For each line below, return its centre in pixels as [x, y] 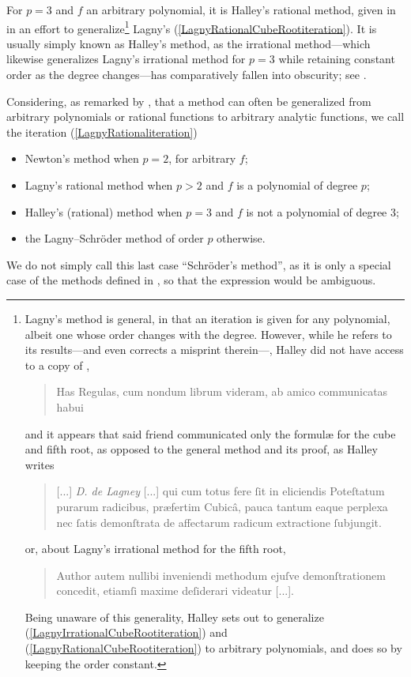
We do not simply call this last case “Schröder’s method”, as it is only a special [199, 264]
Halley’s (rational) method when [104, 211]
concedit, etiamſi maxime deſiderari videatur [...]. [175, 590]
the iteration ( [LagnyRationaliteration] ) [102, 132]
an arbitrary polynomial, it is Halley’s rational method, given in [241, 9]
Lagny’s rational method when [99, 185]
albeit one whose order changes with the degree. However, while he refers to [208, 334]
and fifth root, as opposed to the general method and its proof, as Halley [201, 449]
